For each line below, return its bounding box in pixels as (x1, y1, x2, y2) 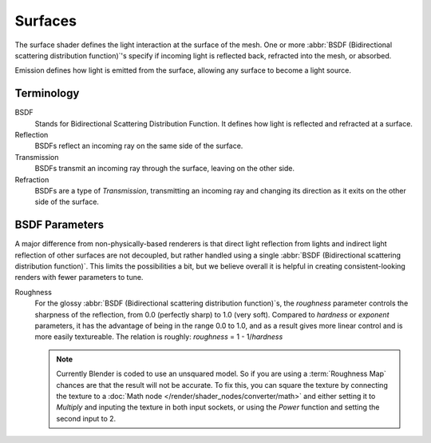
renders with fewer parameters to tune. (14, 273, 144, 282)
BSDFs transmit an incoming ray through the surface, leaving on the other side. (34, 164, 295, 174)
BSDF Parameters (14, 218, 105, 232)
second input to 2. (56, 413, 117, 423)
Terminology (14, 86, 80, 100)
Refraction (14, 174, 49, 184)
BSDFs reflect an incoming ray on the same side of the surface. (34, 141, 243, 151)
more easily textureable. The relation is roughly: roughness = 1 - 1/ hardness (34, 332, 283, 341)
